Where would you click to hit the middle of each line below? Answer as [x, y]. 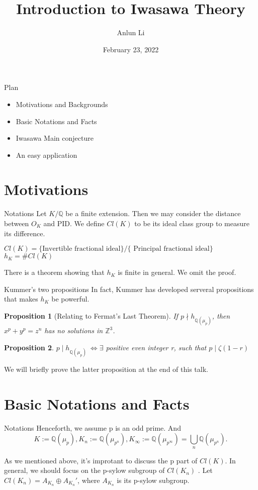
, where [89, 480]
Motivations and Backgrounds [62, 104]
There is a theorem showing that [54, 272]
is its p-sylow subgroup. [153, 480]
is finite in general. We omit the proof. [177, 272]
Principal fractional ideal [171, 249]
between [17, 223]
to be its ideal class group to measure [192, 223]
